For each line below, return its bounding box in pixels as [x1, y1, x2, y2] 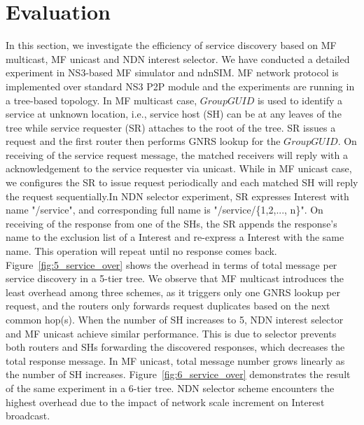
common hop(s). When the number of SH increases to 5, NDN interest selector [6, 312, 344, 326]
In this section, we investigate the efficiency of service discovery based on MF [6, 38, 337, 53]
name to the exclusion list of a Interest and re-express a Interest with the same [6, 230, 344, 244]
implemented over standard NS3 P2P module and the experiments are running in [6, 78, 355, 93]
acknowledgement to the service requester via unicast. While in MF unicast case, [6, 161, 352, 176]
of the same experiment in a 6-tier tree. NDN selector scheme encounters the [6, 380, 335, 395]
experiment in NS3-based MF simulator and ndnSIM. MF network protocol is [6, 65, 339, 80]
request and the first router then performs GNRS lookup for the [6, 134, 281, 148]
